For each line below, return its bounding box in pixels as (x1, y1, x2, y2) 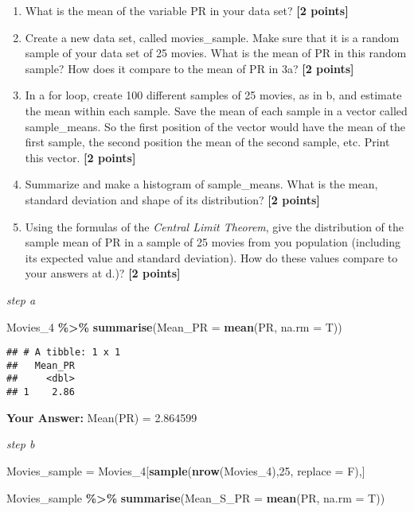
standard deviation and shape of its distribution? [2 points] (25, 191, 320, 208)
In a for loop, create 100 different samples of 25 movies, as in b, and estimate (25, 87, 402, 103)
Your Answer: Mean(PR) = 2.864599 (6, 409, 197, 425)
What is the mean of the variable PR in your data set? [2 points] (25, 2, 349, 18)
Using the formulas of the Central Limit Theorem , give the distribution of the (25, 218, 404, 235)
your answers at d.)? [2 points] (25, 265, 181, 281)
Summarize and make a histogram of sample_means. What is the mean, (25, 176, 378, 192)
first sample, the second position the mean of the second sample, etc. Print (25, 134, 390, 150)
